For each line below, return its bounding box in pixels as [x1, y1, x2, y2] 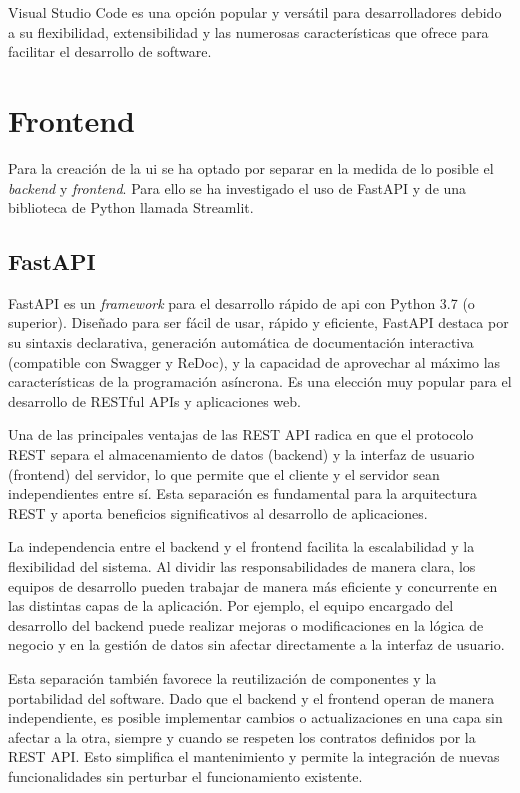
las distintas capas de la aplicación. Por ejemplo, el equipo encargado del [8, 595, 454, 616]
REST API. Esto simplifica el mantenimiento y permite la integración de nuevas [8, 746, 500, 767]
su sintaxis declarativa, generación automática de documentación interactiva [8, 332, 474, 353]
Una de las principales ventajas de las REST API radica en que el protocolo [8, 424, 474, 445]
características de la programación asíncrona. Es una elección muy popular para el [8, 371, 512, 392]
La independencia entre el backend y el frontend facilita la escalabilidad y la [8, 536, 475, 557]
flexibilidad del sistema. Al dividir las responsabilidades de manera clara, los [8, 556, 476, 577]
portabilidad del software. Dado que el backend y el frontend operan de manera [8, 687, 495, 708]
